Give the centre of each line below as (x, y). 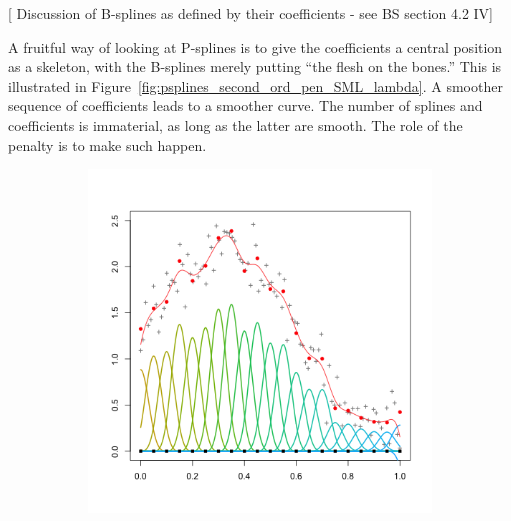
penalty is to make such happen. (107, 144)
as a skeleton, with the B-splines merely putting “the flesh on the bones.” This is (255, 66)
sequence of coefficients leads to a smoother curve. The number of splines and (245, 105)
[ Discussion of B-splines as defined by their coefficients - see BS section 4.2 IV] (251, 13)
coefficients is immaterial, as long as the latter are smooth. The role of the (235, 124)
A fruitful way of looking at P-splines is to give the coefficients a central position (255, 46)
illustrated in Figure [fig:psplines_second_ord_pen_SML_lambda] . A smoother (255, 85)
